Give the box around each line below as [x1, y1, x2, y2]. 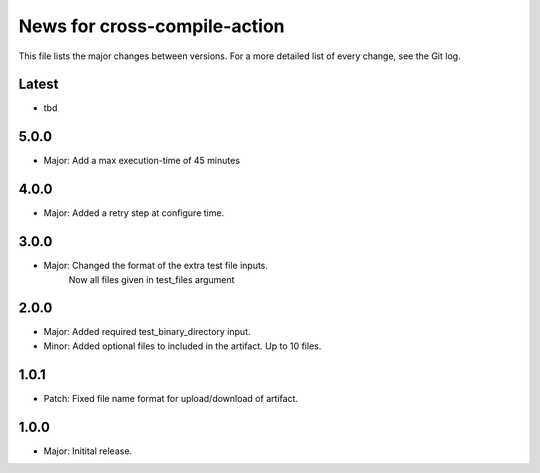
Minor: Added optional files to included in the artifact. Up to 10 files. [43, 340, 322, 352]
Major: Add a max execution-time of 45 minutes [43, 155, 240, 167]
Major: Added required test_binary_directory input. [43, 326, 251, 338]
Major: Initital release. [43, 445, 133, 457]
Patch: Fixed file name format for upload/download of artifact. [43, 392, 299, 404]
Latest [18, 76, 59, 93]
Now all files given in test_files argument [68, 273, 235, 285]
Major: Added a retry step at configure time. [43, 207, 225, 219]
